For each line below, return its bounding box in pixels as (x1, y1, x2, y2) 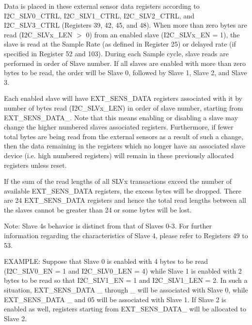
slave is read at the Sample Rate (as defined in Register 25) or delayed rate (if (4, 39, 236, 49)
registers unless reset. (4, 160, 67, 170)
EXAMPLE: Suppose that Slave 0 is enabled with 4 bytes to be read (4, 256, 208, 266)
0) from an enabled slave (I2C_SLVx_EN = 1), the (86, 29, 240, 39)
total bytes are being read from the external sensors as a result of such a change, (4, 131, 243, 141)
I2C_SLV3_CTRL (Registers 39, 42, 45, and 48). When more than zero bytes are (4, 20, 247, 30)
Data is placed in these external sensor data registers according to (4, 1, 200, 11)
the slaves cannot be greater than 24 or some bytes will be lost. (4, 204, 192, 214)
